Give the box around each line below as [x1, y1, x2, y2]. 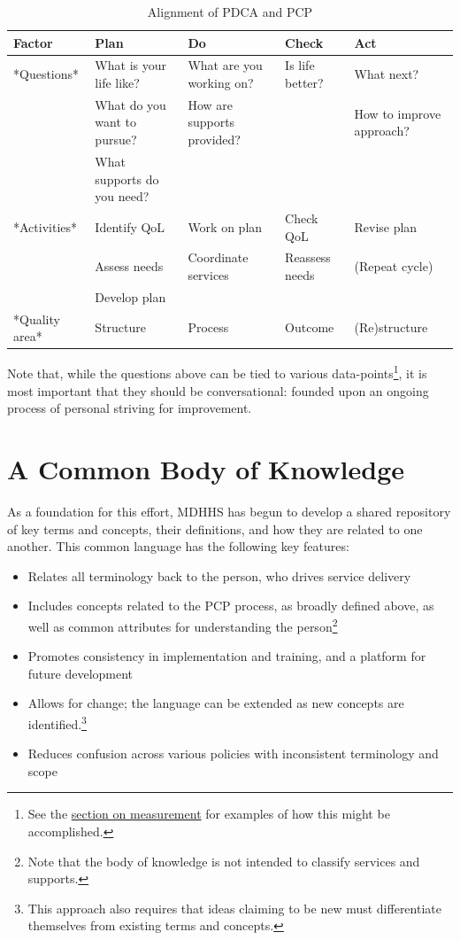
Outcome [285, 318, 334, 337]
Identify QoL [95, 217, 165, 236]
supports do [95, 169, 159, 188]
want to [95, 113, 137, 131]
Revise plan [354, 217, 418, 236]
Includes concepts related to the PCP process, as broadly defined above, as [27, 596, 434, 615]
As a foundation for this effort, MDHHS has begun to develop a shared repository [7, 501, 451, 520]
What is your [95, 56, 166, 74]
